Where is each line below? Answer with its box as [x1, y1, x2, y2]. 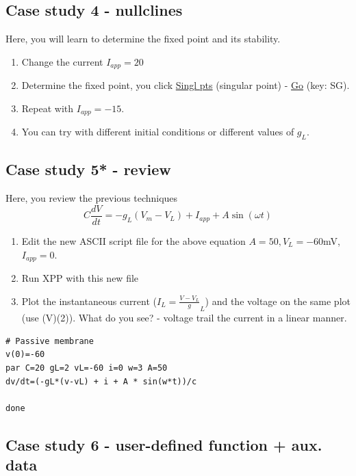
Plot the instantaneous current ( [21, 293, 157, 308]
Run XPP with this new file [21, 271, 139, 285]
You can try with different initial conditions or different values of [21, 124, 294, 139]
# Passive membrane [5, 336, 94, 346]
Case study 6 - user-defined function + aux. [5, 434, 322, 455]
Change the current [21, 54, 103, 68]
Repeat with [21, 101, 74, 115]
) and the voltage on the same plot [205, 293, 351, 308]
